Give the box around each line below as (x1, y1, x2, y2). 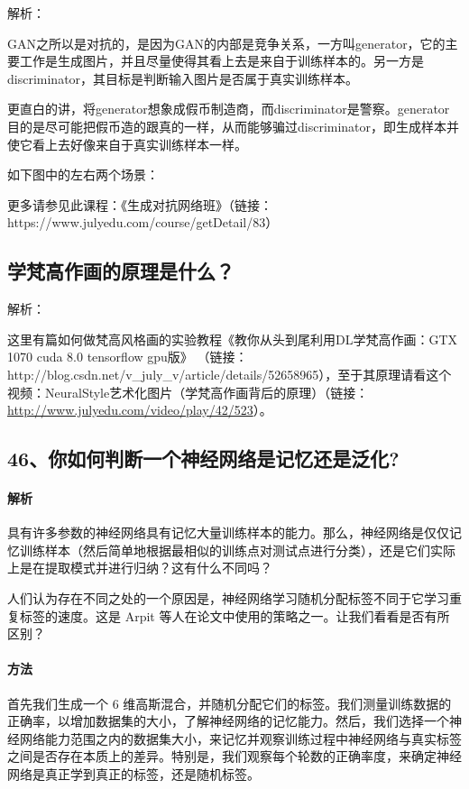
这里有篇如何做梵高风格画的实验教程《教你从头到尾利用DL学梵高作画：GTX (7, 329, 458, 348)
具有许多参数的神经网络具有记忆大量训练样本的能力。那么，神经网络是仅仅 (7, 523, 449, 542)
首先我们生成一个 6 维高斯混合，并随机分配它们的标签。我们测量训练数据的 (7, 693, 452, 712)
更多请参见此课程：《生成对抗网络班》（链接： (7, 195, 272, 214)
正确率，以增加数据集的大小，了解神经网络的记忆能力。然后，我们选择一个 (7, 711, 449, 730)
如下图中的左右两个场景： (7, 165, 159, 184)
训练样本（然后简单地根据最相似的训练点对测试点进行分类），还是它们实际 (19, 540, 455, 559)
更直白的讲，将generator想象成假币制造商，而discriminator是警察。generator (7, 99, 450, 118)
